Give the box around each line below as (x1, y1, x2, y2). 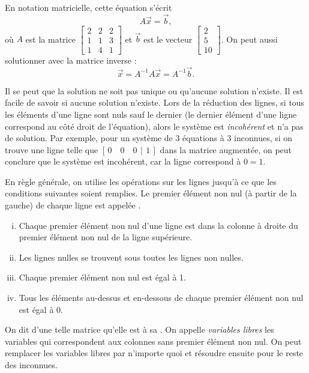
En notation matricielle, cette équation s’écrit (5, 1, 172, 13)
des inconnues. (5, 359, 58, 371)
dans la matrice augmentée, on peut (160, 143, 292, 156)
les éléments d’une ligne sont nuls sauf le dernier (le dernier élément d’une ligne (5, 108, 297, 120)
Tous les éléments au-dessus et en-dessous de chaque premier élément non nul (19, 291, 304, 304)
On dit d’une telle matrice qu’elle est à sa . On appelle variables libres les (5, 323, 274, 336)
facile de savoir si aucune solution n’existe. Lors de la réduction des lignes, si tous (5, 96, 305, 109)
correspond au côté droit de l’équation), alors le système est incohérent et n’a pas (5, 120, 304, 132)
